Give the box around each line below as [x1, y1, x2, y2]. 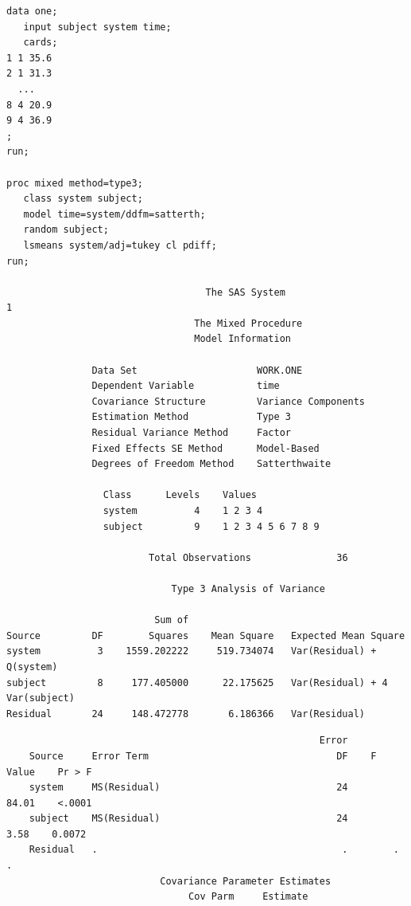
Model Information [194, 333, 291, 345]
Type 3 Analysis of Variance [171, 582, 325, 594]
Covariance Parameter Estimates [160, 875, 332, 887]
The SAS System [205, 286, 285, 298]
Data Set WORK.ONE [91, 364, 303, 376]
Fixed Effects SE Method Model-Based [91, 442, 320, 454]
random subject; [23, 224, 109, 236]
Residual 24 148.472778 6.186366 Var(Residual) [6, 708, 366, 720]
